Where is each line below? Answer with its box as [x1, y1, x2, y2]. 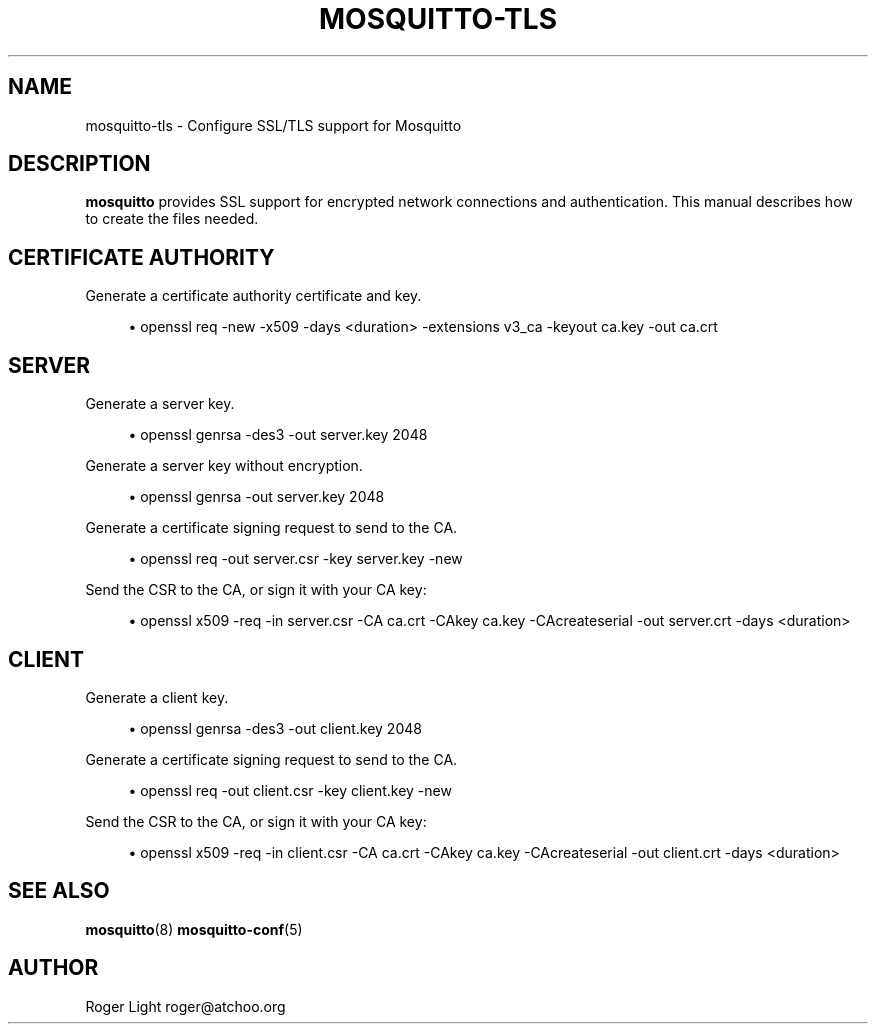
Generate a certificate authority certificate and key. [85, 287, 422, 305]
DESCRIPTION [8, 151, 151, 177]
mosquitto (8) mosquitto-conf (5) [85, 920, 303, 938]
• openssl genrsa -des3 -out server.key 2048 [128, 426, 428, 444]
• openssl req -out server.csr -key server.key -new [128, 550, 463, 568]
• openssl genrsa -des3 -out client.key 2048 [128, 719, 422, 737]
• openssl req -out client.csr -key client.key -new [128, 781, 452, 799]
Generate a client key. [85, 688, 229, 706]
